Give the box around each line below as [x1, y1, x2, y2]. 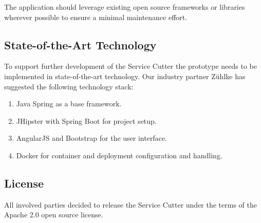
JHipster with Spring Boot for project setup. [16, 115, 157, 126]
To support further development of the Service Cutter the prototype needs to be [4, 61, 257, 71]
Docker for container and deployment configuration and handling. [16, 150, 222, 160]
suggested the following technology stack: [4, 81, 134, 91]
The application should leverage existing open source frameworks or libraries [4, 2, 245, 12]
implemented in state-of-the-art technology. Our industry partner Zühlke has [4, 70, 246, 81]
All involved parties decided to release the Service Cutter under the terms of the [4, 199, 257, 210]
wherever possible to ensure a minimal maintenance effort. [4, 11, 188, 22]
